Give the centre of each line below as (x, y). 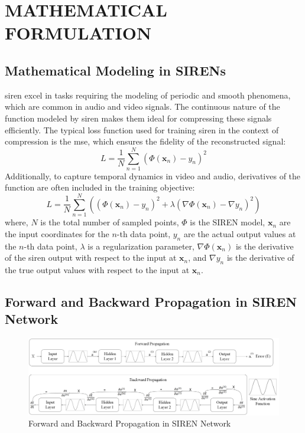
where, (17, 222)
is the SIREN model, (228, 222)
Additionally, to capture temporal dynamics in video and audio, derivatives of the (153, 176)
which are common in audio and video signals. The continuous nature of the (142, 106)
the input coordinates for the (57, 233)
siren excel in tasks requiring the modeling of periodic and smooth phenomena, (148, 95)
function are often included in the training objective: (100, 187)
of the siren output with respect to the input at (91, 257)
